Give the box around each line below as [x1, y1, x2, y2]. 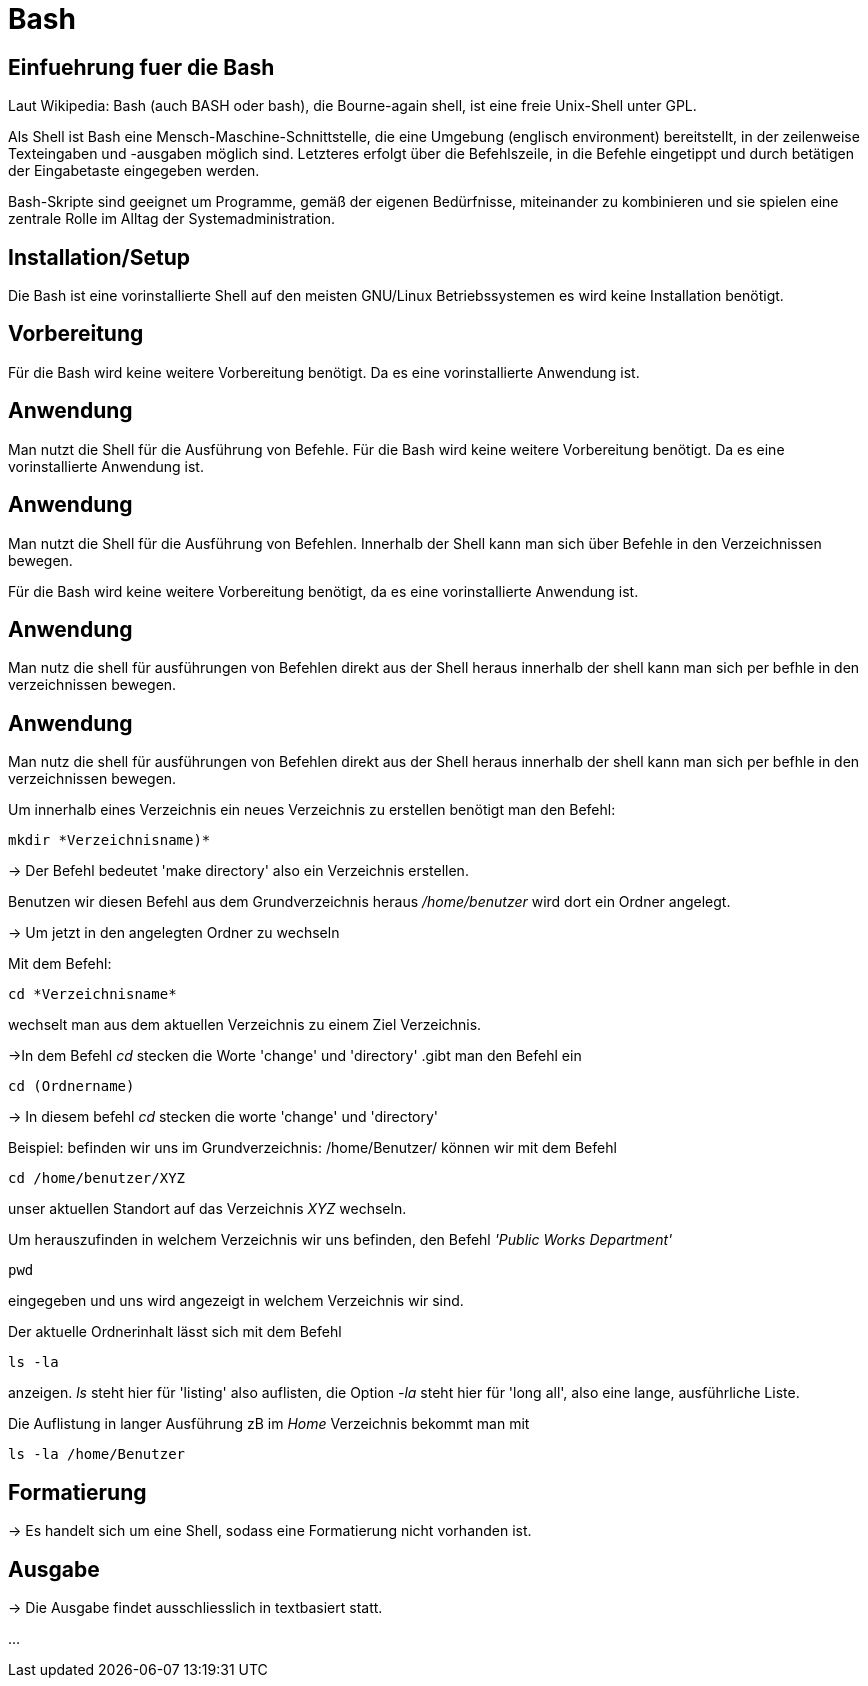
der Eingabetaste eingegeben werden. [8, 162, 260, 180]
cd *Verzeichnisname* [8, 986, 177, 1003]
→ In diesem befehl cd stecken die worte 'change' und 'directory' [8, 1108, 439, 1126]
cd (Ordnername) [8, 1078, 135, 1095]
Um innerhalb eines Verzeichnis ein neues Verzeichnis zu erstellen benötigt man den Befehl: [8, 801, 616, 819]
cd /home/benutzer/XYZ [8, 1170, 186, 1187]
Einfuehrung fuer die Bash [8, 54, 275, 80]
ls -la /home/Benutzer [8, 1446, 186, 1463]
